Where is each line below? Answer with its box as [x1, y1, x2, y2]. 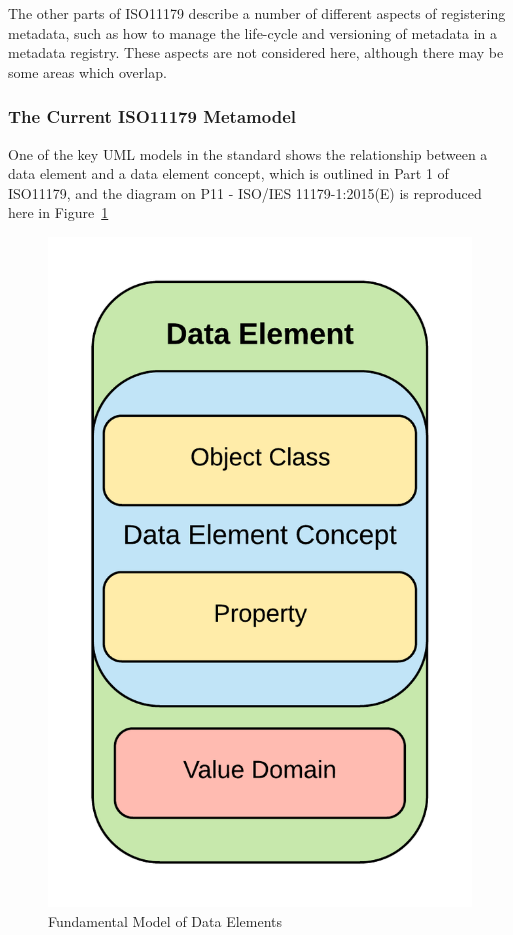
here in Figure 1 [8, 202, 109, 223]
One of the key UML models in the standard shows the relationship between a [8, 143, 488, 164]
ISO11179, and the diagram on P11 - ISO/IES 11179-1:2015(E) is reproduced [8, 182, 482, 203]
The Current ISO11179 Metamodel [8, 104, 296, 129]
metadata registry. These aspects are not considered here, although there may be [8, 42, 504, 63]
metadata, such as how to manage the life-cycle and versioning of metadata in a [8, 22, 498, 43]
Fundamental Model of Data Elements [48, 910, 283, 931]
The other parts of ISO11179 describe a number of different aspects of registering [8, 3, 506, 23]
